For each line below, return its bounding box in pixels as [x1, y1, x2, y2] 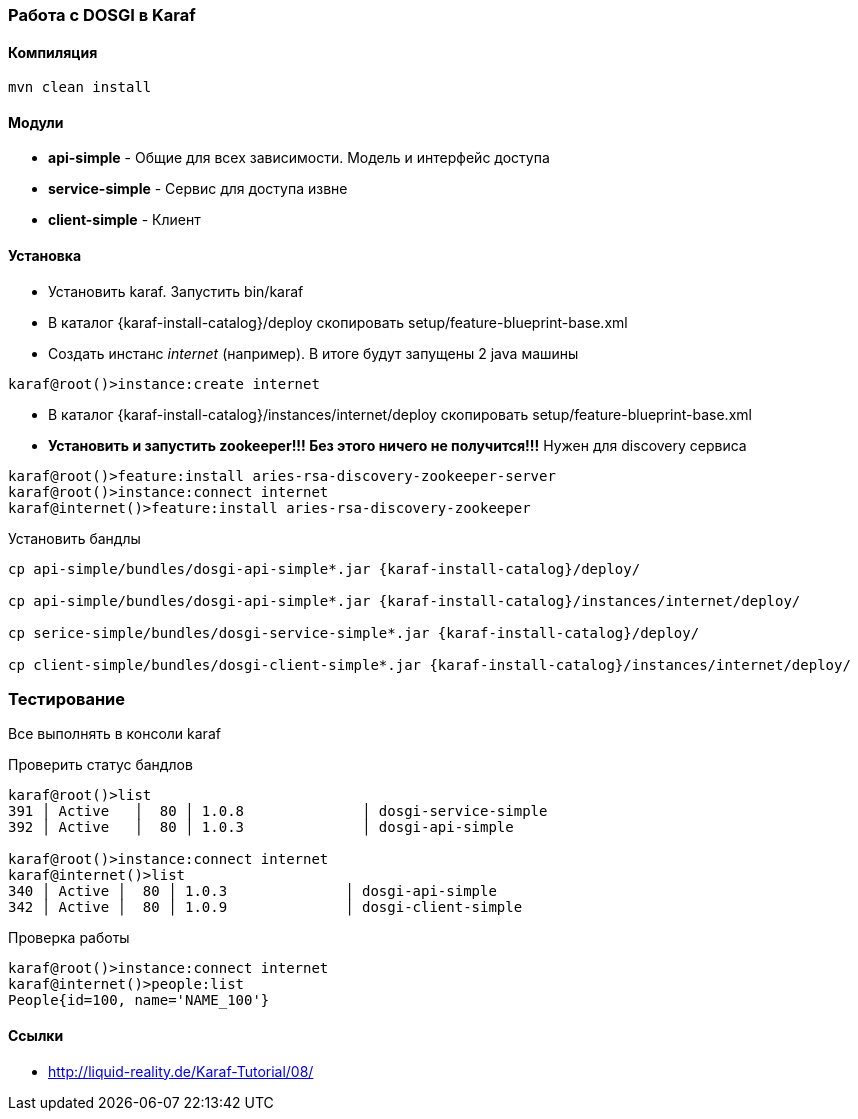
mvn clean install [8, 79, 152, 96]
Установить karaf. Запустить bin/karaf [48, 282, 304, 300]
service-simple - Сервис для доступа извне [48, 180, 348, 198]
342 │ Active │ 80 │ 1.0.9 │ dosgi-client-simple [8, 899, 523, 916]
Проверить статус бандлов [8, 756, 193, 774]
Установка [8, 247, 82, 265]
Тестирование [8, 689, 126, 710]
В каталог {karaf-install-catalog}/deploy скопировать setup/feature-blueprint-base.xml [48, 313, 628, 331]
